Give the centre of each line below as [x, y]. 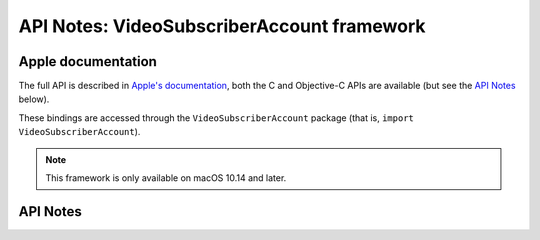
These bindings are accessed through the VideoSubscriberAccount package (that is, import [216, 117]
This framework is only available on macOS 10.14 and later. [166, 178]
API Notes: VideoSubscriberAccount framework [222, 26]
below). [34, 99]
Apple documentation [87, 61]
